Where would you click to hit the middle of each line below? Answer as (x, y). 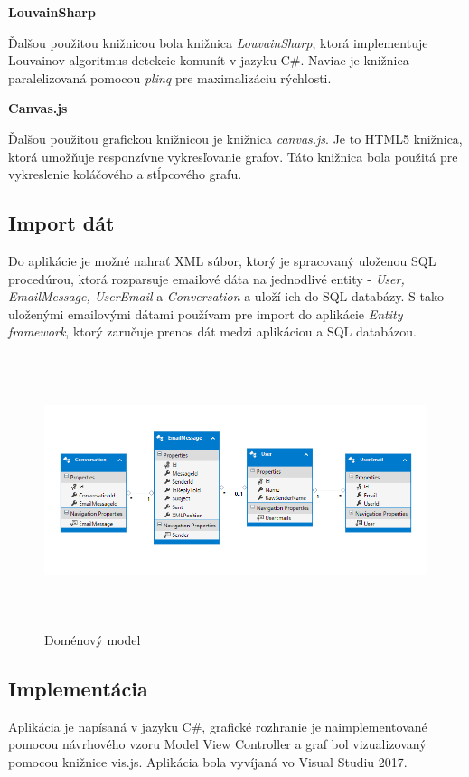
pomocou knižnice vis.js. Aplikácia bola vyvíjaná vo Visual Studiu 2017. (208, 761)
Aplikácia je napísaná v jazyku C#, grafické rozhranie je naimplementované (218, 726)
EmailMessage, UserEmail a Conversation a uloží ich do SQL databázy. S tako (226, 296)
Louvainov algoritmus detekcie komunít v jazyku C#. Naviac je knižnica (209, 60)
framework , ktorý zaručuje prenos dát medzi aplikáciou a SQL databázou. (212, 332)
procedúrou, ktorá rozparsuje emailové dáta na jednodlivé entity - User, (206, 278)
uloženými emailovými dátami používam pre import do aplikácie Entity (206, 313)
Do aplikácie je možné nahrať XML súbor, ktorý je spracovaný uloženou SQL (222, 260)
